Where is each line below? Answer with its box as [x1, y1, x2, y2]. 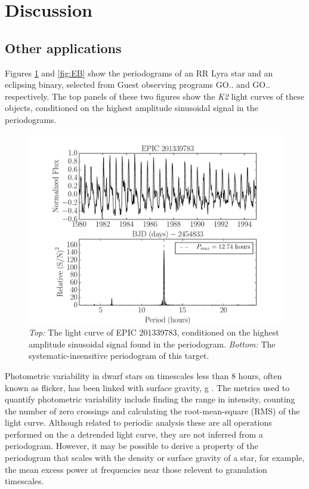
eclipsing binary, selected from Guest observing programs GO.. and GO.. [5, 78, 271, 91]
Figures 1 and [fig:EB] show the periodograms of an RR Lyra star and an [5, 66, 273, 79]
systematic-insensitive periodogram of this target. [29, 349, 209, 362]
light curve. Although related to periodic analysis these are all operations [5, 416, 272, 429]
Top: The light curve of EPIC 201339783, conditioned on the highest [29, 326, 279, 339]
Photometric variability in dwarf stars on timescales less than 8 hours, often [5, 369, 282, 382]
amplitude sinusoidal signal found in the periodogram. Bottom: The [29, 337, 276, 350]
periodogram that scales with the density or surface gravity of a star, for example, [5, 451, 305, 464]
